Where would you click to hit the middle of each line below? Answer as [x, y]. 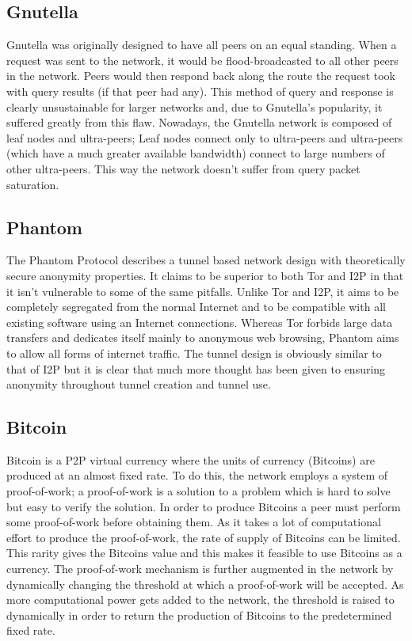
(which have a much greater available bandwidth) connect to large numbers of [196, 153]
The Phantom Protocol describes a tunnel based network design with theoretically [206, 260]
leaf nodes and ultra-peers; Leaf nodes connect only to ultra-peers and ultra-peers [205, 137]
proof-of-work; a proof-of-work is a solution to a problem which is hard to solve [198, 491]
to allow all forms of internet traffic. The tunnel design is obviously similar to [194, 353]
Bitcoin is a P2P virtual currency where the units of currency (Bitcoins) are [191, 459]
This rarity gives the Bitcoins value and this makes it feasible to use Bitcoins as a [204, 553]
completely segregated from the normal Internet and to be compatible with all [196, 307]
